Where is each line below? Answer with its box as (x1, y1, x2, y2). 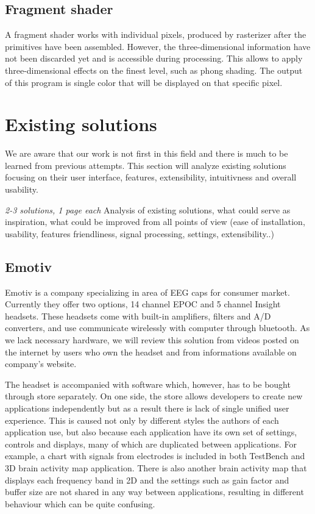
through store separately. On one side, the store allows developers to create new (5, 390, 303, 402)
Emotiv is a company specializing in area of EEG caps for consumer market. (5, 285, 290, 298)
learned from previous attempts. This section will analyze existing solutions (5, 159, 286, 171)
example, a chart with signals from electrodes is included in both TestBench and (5, 449, 305, 462)
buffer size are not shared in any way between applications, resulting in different (5, 485, 304, 498)
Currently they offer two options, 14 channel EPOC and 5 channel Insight (5, 298, 281, 310)
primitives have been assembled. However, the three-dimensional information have (5, 40, 311, 52)
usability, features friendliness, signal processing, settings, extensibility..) (5, 227, 274, 240)
